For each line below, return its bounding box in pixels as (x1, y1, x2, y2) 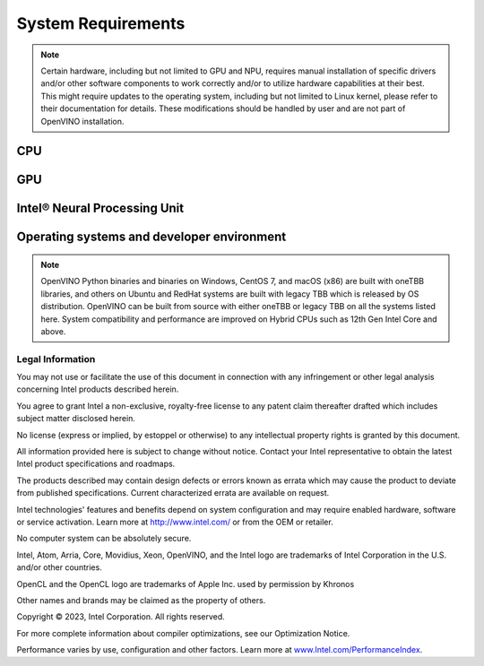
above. (40, 325, 66, 336)
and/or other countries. (16, 562, 102, 573)
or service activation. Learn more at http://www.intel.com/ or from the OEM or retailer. (16, 516, 333, 527)
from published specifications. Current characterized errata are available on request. (16, 488, 330, 498)
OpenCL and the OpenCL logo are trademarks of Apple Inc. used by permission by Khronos (16, 578, 355, 589)
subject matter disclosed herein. (16, 413, 136, 424)
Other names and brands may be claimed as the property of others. (16, 594, 266, 605)
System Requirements (16, 13, 186, 33)
